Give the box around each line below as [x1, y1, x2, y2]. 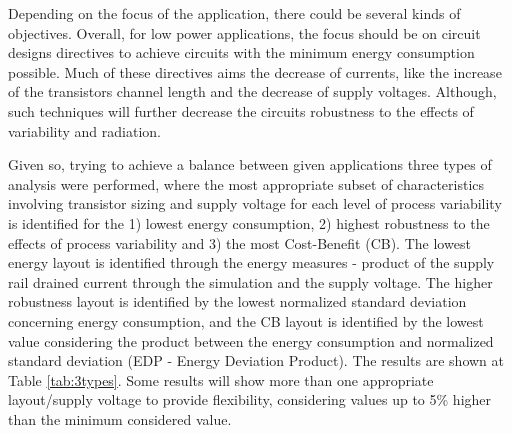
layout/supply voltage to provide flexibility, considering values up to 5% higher [8, 389, 492, 410]
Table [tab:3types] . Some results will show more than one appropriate [8, 369, 434, 390]
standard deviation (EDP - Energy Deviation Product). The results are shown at [8, 350, 504, 371]
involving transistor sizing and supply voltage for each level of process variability [8, 193, 502, 214]
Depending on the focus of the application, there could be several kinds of [8, 3, 461, 23]
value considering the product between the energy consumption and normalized [8, 330, 494, 351]
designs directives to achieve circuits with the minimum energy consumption [8, 42, 475, 63]
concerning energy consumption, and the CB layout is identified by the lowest [8, 310, 484, 331]
